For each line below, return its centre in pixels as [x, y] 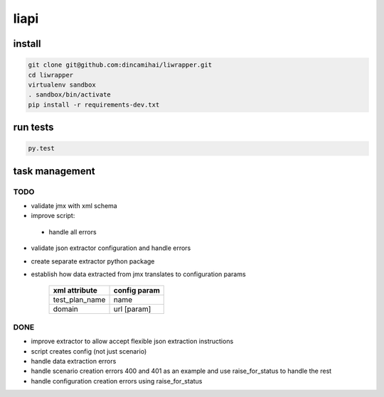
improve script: [53, 216]
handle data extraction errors [74, 361]
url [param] [132, 309]
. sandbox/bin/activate [70, 95]
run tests [33, 127]
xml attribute [75, 290]
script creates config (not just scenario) [89, 351]
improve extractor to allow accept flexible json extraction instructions [132, 342]
